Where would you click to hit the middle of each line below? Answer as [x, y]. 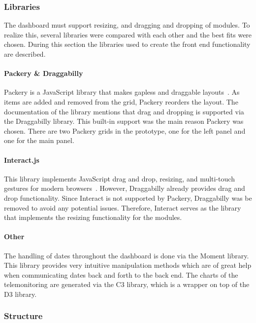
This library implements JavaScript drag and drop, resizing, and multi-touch [119, 178]
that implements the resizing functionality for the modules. [93, 217]
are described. [25, 54]
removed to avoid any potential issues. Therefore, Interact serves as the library [123, 207]
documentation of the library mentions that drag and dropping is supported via [124, 111]
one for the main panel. [39, 140]
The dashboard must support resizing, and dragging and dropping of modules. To [127, 25]
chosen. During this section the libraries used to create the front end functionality [127, 44]
